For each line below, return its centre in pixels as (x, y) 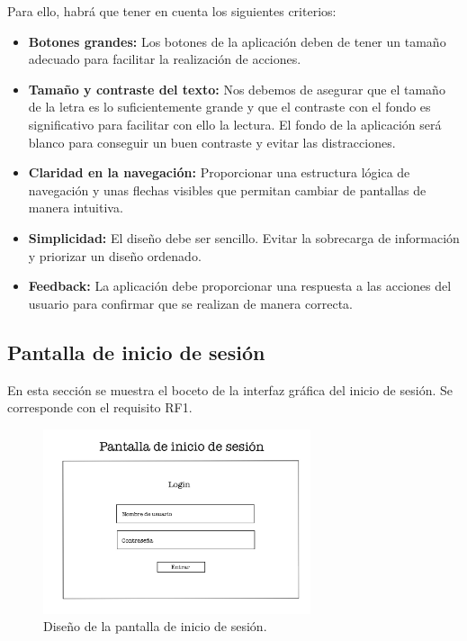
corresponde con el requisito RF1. (100, 407)
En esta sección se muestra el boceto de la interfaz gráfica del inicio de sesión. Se (230, 389)
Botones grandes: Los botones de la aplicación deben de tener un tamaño (237, 41)
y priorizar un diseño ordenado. (115, 255)
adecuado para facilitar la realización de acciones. (165, 59)
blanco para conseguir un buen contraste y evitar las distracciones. (212, 142)
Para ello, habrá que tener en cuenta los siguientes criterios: (172, 11)
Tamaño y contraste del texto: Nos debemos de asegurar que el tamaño (237, 89)
